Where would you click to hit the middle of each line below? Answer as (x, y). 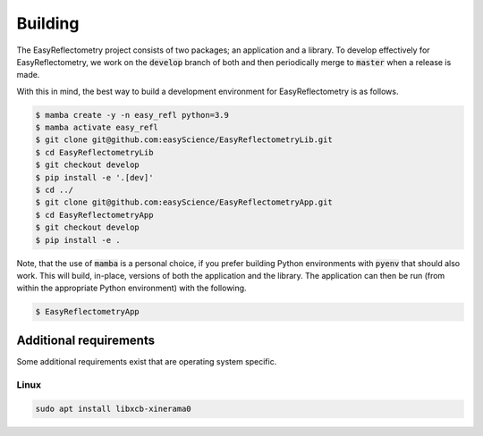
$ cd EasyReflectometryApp (94, 215)
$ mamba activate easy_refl (97, 128)
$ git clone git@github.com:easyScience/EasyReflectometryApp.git (184, 202)
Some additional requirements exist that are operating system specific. (147, 361)
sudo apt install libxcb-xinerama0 (113, 409)
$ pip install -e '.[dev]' (94, 177)
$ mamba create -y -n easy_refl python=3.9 (132, 115)
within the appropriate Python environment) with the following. (131, 288)
